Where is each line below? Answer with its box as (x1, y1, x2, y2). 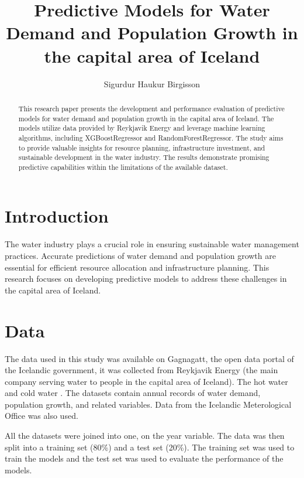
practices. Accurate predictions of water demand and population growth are (5, 250, 276, 262)
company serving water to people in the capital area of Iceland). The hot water (5, 375, 288, 387)
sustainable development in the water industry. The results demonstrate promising (18, 152, 270, 162)
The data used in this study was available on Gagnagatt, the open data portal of (5, 352, 294, 364)
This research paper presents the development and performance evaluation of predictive (18, 103, 285, 113)
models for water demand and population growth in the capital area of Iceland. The (18, 113, 274, 123)
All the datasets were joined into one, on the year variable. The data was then (5, 429, 285, 442)
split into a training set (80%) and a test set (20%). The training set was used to (5, 441, 295, 453)
